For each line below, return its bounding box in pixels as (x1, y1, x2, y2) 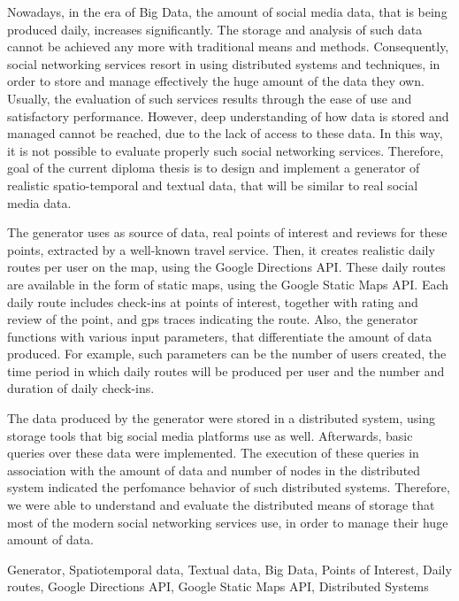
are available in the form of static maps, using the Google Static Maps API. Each (7, 274, 449, 293)
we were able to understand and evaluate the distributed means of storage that (7, 496, 435, 514)
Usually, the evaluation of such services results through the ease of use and (7, 89, 412, 107)
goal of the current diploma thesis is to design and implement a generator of (7, 158, 420, 177)
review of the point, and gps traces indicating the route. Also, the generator (7, 310, 418, 328)
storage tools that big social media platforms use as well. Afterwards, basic (7, 426, 413, 444)
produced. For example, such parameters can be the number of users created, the (7, 344, 447, 363)
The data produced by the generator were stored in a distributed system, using (7, 409, 436, 428)
